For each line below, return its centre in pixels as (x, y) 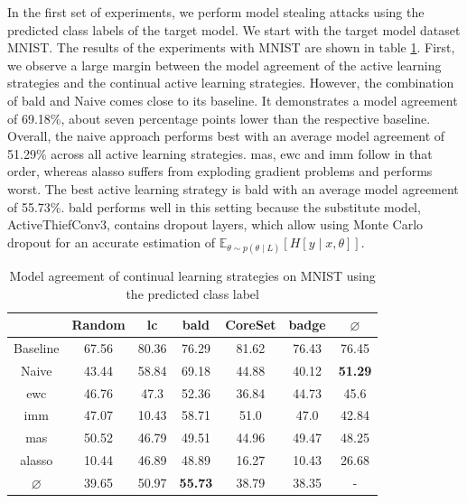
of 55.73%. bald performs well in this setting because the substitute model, (214, 206)
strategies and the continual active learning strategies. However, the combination (231, 83)
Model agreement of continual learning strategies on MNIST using (192, 275)
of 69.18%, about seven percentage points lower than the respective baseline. (219, 118)
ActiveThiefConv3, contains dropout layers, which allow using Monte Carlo (215, 224)
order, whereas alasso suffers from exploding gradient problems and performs (220, 171)
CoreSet (251, 325)
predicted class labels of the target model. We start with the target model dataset (234, 29)
